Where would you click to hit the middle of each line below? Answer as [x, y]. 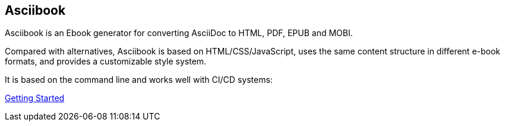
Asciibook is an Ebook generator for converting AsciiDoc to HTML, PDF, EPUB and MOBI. [179, 33]
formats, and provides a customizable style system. [106, 62]
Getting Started [35, 98]
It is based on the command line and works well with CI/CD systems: [139, 80]
